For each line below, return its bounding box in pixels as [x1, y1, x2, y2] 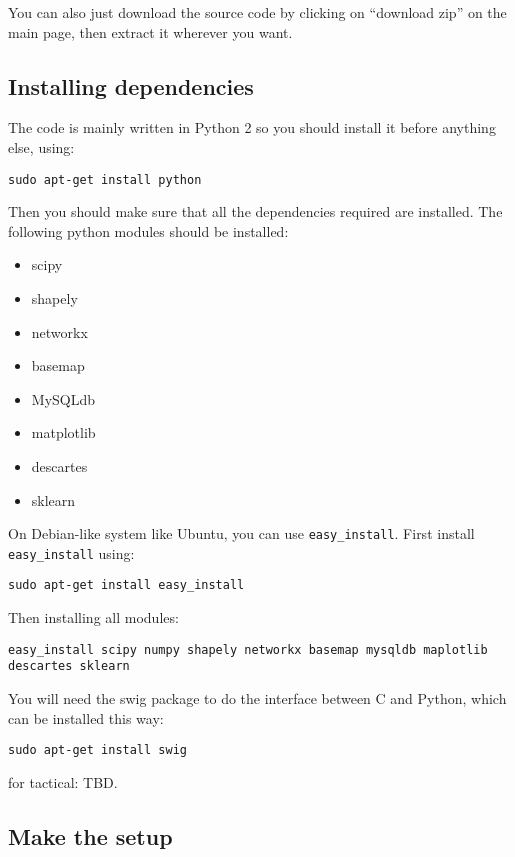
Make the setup [8, 820, 173, 851]
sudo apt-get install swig [8, 743, 187, 758]
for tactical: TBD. [8, 771, 118, 792]
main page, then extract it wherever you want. [8, 21, 293, 42]
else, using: [8, 136, 75, 157]
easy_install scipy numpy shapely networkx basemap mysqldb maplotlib [8, 642, 488, 657]
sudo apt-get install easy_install [8, 578, 245, 593]
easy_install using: [8, 542, 135, 563]
